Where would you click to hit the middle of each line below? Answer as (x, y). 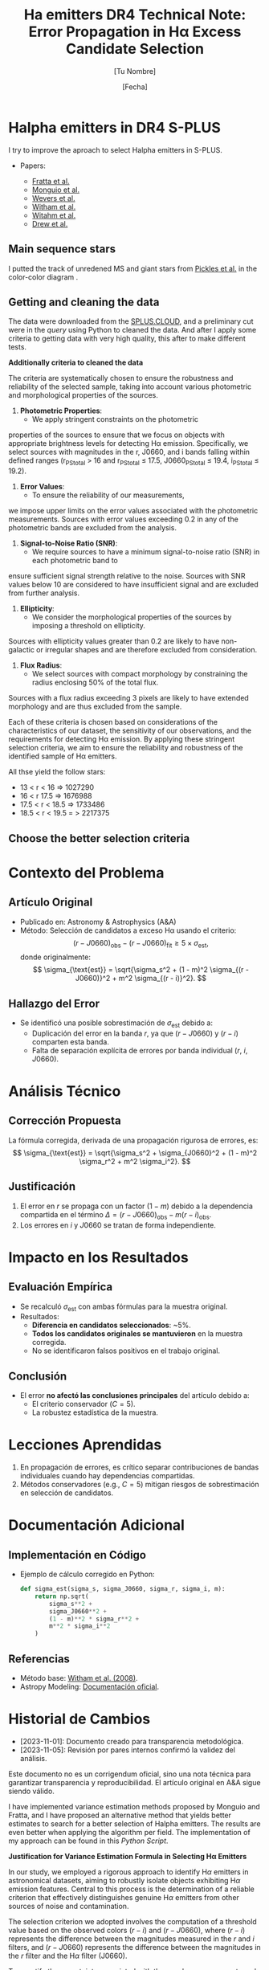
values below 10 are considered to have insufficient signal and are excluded (133, 585)
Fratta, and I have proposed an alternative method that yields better (120, 1815)
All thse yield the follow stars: (57, 772)
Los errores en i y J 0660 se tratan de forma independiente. (118, 1225)
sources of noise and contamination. (69, 1906)
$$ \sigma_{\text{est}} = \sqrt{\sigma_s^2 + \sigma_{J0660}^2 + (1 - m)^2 (135, 1153)
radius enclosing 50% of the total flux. (95, 683)
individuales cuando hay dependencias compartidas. (107, 1476)
